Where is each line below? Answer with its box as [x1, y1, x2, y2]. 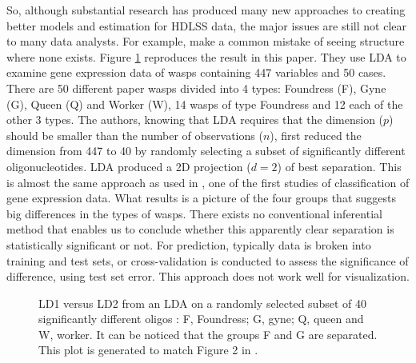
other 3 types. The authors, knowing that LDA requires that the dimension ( [6, 111, 384, 128]
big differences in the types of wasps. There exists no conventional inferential [6, 205, 382, 221]
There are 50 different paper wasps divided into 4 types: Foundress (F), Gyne [6, 79, 386, 96]
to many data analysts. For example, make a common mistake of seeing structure [6, 33, 405, 50]
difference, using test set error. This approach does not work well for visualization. [6, 268, 410, 285]
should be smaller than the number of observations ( [6, 126, 263, 143]
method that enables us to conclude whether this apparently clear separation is [6, 221, 394, 237]
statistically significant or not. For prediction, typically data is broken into [6, 236, 371, 253]
